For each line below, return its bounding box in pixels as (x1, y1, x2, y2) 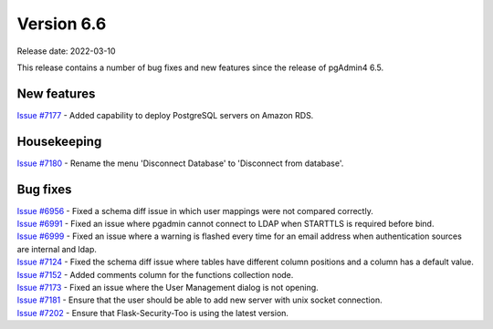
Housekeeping (16, 133, 102, 149)
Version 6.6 (16, 14, 107, 34)
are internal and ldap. (16, 243, 98, 254)
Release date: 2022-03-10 (16, 46, 116, 57)
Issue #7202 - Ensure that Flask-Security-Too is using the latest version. (16, 307, 289, 318)
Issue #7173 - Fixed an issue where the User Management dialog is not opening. (16, 283, 319, 293)
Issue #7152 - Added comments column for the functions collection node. (16, 269, 294, 280)
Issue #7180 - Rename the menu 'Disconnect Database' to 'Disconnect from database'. (16, 158, 344, 169)
